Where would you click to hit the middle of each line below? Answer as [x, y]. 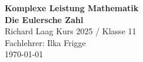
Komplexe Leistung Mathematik [72, 8]
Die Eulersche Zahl [44, 19]
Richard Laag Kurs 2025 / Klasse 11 [71, 31]
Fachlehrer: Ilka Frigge [45, 42]
